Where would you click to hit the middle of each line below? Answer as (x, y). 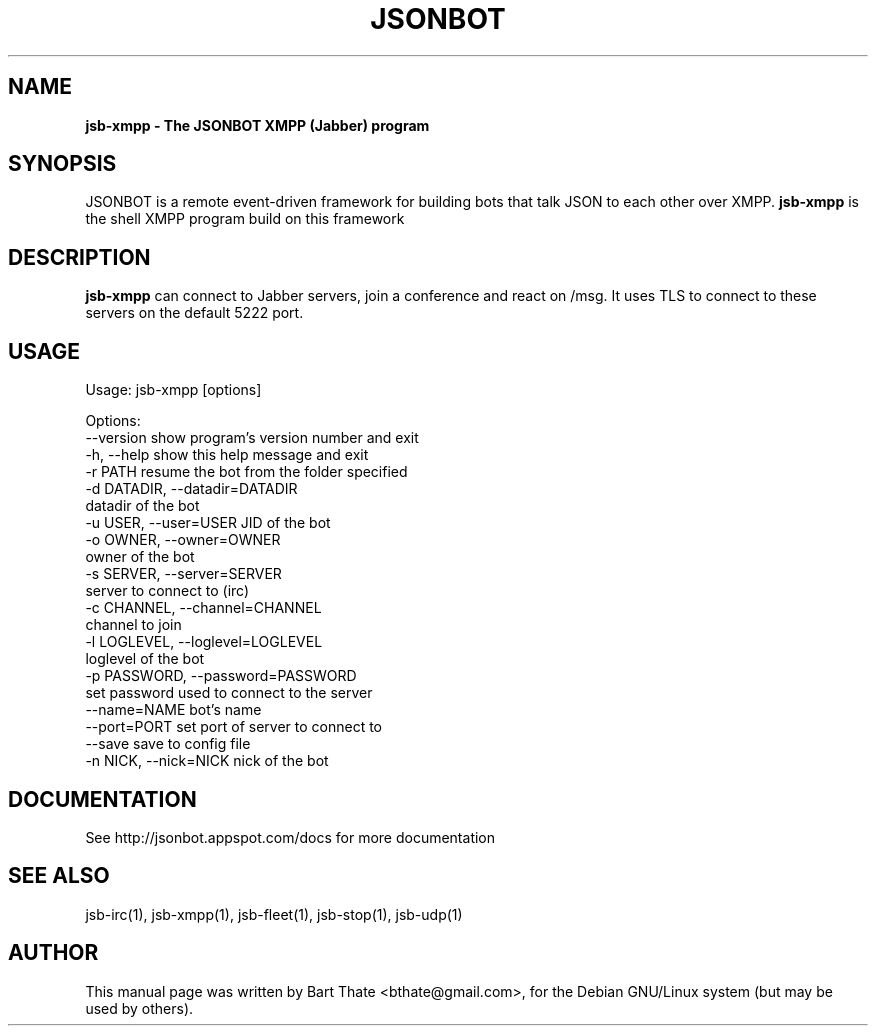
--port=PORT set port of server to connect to (233, 727)
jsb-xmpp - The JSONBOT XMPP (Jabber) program (257, 125)
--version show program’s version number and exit (252, 438)
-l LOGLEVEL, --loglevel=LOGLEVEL (204, 642)
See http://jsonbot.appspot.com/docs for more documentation (290, 837)
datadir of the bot (142, 506)
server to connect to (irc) (167, 591)
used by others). (139, 1008)
